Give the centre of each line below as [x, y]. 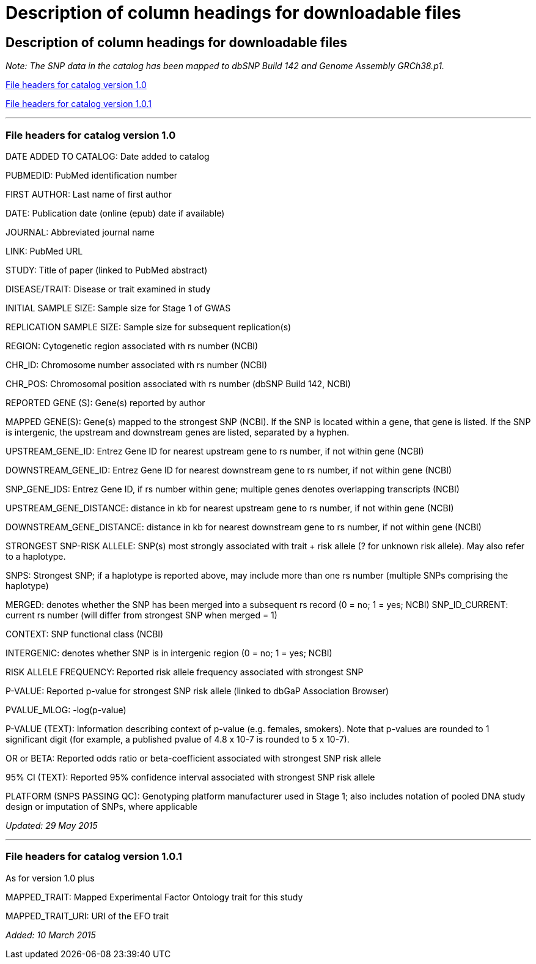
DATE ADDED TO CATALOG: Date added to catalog [108, 156]
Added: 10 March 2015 [51, 935]
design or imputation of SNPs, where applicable [101, 806]
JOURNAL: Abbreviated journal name [80, 232]
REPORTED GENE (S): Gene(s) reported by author [105, 402]
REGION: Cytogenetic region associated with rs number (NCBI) [132, 346]
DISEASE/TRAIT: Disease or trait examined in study [108, 289]
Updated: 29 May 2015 [52, 825]
